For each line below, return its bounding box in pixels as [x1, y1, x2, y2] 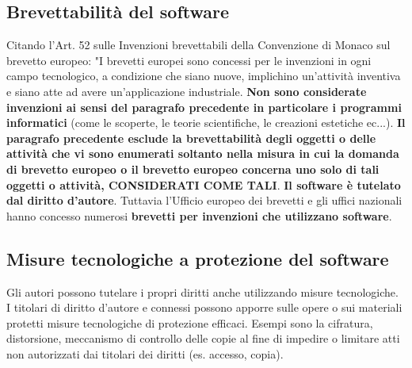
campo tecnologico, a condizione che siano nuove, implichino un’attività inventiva [6, 67, 401, 84]
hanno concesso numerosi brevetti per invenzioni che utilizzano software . [6, 207, 392, 224]
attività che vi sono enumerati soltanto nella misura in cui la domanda [6, 145, 399, 162]
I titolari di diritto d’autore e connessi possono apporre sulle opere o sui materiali [6, 299, 402, 316]
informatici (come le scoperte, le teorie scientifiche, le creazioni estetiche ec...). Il [6, 114, 406, 131]
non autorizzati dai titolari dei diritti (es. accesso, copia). [6, 345, 284, 362]
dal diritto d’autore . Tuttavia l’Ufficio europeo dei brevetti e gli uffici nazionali [6, 192, 402, 209]
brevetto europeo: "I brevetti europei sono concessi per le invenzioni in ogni [6, 52, 372, 68]
